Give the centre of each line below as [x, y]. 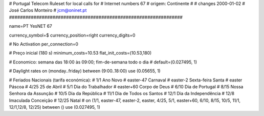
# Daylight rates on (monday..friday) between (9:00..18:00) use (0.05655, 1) [85, 71]
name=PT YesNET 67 [31, 26]
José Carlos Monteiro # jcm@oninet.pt [48, 10]
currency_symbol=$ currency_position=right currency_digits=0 [72, 35]
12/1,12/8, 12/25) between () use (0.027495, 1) [55, 107]
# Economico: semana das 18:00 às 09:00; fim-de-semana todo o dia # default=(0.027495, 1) [103, 62]
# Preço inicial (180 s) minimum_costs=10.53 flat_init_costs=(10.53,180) [80, 53]
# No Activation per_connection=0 [44, 44]
